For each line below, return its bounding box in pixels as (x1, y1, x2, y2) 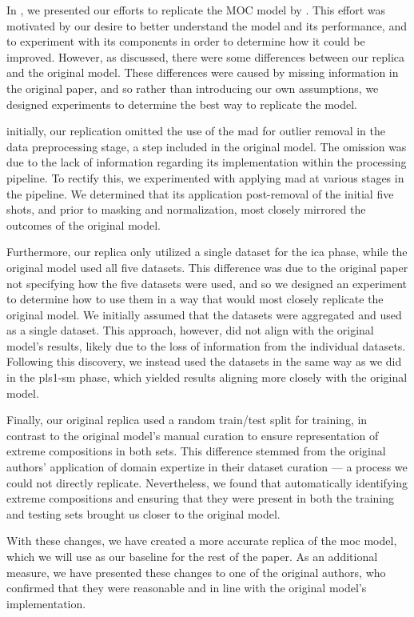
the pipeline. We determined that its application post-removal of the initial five (6, 185, 394, 202)
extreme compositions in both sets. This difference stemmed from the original (6, 443, 386, 459)
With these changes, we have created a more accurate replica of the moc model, (6, 532, 397, 549)
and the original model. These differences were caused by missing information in (6, 64, 399, 81)
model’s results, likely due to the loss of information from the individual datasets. (6, 337, 406, 354)
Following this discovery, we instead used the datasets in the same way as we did (6, 353, 402, 370)
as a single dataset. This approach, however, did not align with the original (6, 322, 374, 339)
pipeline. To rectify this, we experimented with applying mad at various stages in (6, 169, 404, 186)
